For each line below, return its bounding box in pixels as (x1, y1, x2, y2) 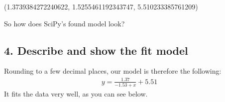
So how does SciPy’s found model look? (4, 18, 125, 28)
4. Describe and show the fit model (4, 42, 188, 58)
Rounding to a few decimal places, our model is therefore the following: (4, 66, 222, 76)
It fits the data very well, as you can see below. (4, 88, 148, 99)
